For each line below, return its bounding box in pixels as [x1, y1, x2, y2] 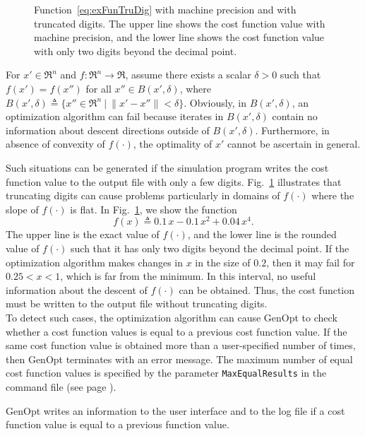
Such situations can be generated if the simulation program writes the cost [6, 160, 329, 175]
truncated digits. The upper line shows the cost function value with [34, 16, 325, 30]
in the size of [195, 254, 251, 269]
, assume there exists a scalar [125, 67, 251, 82]
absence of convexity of [6, 136, 105, 151]
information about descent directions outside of [6, 122, 210, 137]
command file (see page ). [6, 379, 116, 394]
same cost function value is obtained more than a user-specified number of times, [6, 338, 356, 353]
